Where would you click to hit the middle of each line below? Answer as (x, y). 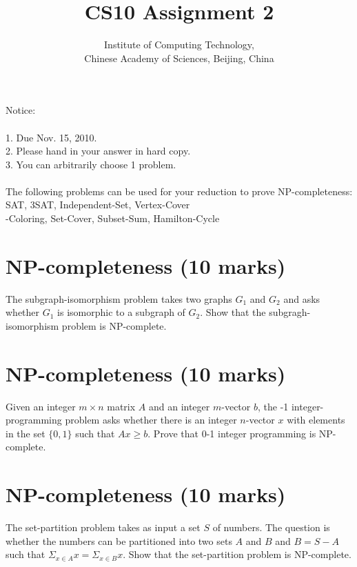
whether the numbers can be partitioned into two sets (119, 540)
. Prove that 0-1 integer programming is (232, 433)
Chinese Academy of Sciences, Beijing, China (179, 58)
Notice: (21, 110)
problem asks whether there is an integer (151, 420)
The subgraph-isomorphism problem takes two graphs (119, 298)
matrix (121, 406)
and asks (302, 298)
